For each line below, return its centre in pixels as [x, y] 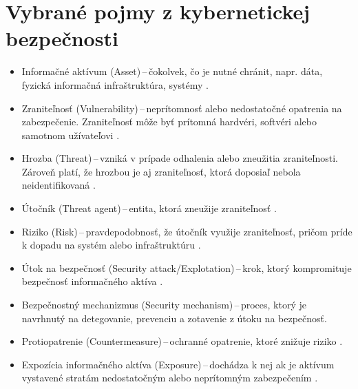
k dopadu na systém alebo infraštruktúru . [111, 245]
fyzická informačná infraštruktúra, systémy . [115, 84]
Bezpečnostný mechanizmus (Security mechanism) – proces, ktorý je [164, 305]
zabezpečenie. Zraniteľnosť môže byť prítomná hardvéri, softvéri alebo [169, 122]
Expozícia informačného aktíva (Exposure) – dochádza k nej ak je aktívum [178, 364]
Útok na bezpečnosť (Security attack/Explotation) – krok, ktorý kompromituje [187, 267]
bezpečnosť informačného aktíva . [92, 281]
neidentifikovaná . [59, 185]
